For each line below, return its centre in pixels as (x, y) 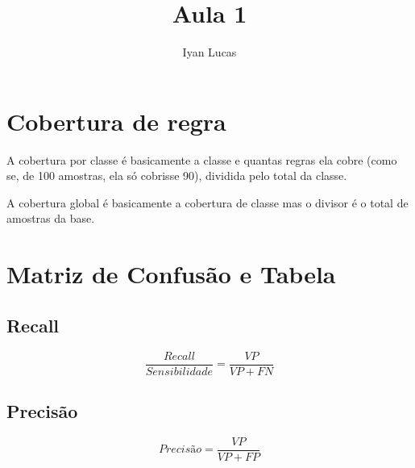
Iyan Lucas (210, 52)
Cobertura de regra (116, 121)
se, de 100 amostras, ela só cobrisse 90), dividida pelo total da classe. (177, 175)
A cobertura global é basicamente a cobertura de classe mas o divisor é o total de (207, 202)
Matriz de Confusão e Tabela (171, 274)
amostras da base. (51, 218)
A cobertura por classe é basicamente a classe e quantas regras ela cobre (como (202, 159)
